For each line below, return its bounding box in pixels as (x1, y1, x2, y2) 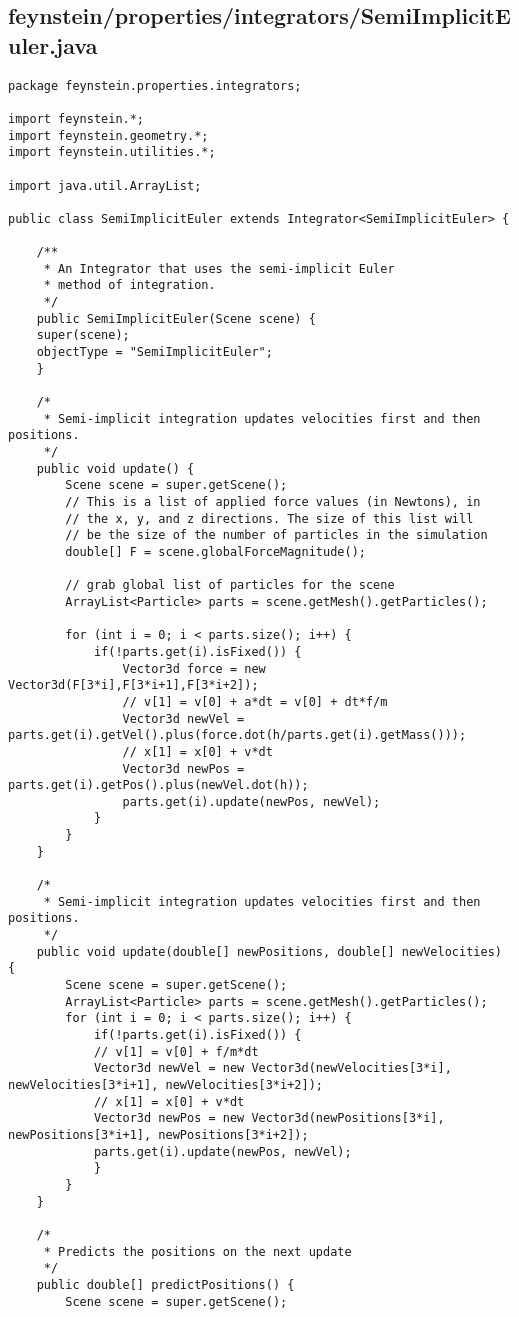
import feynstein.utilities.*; (8, 145, 216, 160)
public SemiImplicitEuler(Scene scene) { (36, 311, 316, 326)
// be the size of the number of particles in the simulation (65, 528, 488, 543)
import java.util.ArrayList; (8, 178, 202, 193)
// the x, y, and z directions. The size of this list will (65, 511, 474, 526)
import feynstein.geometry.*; (8, 128, 209, 143)
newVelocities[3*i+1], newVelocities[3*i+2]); (8, 1077, 323, 1092)
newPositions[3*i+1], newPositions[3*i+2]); (8, 1127, 309, 1142)
